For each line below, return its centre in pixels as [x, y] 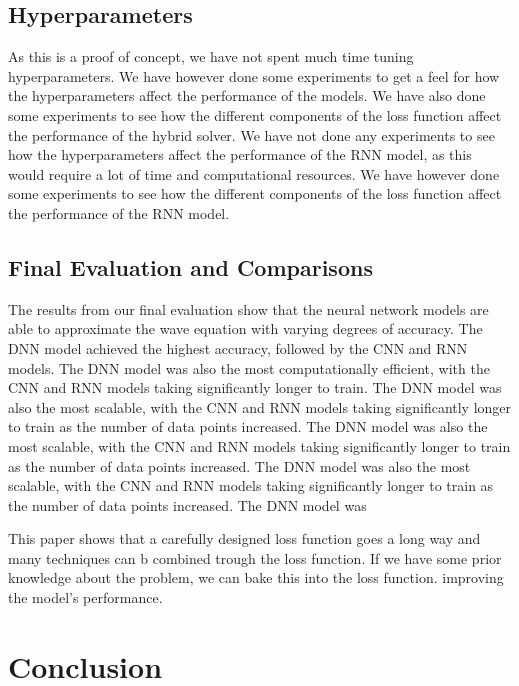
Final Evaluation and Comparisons [190, 266]
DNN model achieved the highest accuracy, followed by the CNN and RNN [238, 347]
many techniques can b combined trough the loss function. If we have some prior [255, 557]
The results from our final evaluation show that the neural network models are [248, 308]
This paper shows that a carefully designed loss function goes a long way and [244, 538]
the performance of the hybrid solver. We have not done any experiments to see [251, 134]
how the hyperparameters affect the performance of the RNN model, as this [240, 154]
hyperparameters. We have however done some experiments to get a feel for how [254, 75]
